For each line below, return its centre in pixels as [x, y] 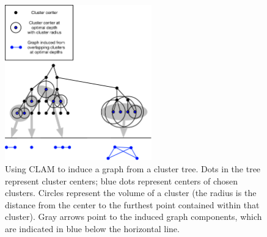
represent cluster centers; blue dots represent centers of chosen [122, 180]
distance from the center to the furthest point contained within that [132, 204]
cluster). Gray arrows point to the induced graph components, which [133, 217]
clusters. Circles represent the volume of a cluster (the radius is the [131, 193]
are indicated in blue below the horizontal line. [92, 228]
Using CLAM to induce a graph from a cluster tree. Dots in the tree [133, 169]
